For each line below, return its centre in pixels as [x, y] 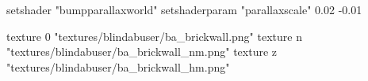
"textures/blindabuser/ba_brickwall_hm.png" [118, 66]
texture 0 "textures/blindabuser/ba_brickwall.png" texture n [154, 36]
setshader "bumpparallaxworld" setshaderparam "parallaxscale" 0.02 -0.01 [184, 9]
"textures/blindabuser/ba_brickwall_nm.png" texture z [142, 52]
